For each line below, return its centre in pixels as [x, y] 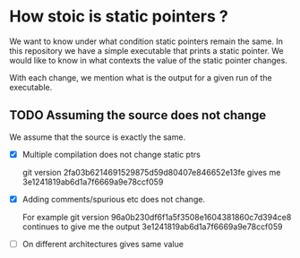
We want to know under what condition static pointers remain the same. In [146, 41]
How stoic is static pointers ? [119, 17]
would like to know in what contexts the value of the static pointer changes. [149, 60]
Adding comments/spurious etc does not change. [114, 199]
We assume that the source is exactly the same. [98, 137]
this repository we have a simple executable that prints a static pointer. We [146, 50]
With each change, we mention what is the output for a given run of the [141, 77]
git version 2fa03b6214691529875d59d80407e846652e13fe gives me [151, 172]
